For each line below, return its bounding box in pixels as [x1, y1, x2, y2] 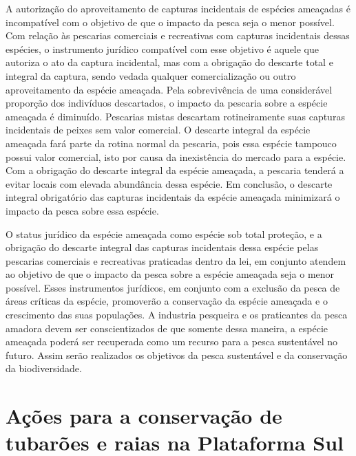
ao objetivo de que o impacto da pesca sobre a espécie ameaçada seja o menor [6, 267, 335, 281]
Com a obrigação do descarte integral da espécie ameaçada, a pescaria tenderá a [6, 163, 344, 177]
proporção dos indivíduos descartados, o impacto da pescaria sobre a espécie [6, 96, 328, 110]
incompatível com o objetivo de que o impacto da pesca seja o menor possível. [6, 14, 335, 29]
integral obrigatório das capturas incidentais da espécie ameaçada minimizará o [6, 190, 340, 204]
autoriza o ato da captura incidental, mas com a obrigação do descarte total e [6, 55, 333, 69]
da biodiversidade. [6, 361, 82, 376]
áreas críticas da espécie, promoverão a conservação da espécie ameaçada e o [6, 294, 328, 308]
